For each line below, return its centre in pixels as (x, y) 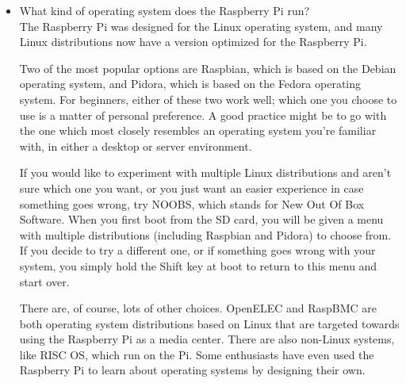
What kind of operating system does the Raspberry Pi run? (165, 10)
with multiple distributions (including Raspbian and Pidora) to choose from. (205, 234)
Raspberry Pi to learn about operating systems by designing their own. (192, 370)
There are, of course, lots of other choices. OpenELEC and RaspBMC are (198, 308)
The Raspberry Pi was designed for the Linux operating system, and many (201, 26)
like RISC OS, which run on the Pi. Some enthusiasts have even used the (197, 354)
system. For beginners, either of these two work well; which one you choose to (208, 99)
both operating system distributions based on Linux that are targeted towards (209, 323)
